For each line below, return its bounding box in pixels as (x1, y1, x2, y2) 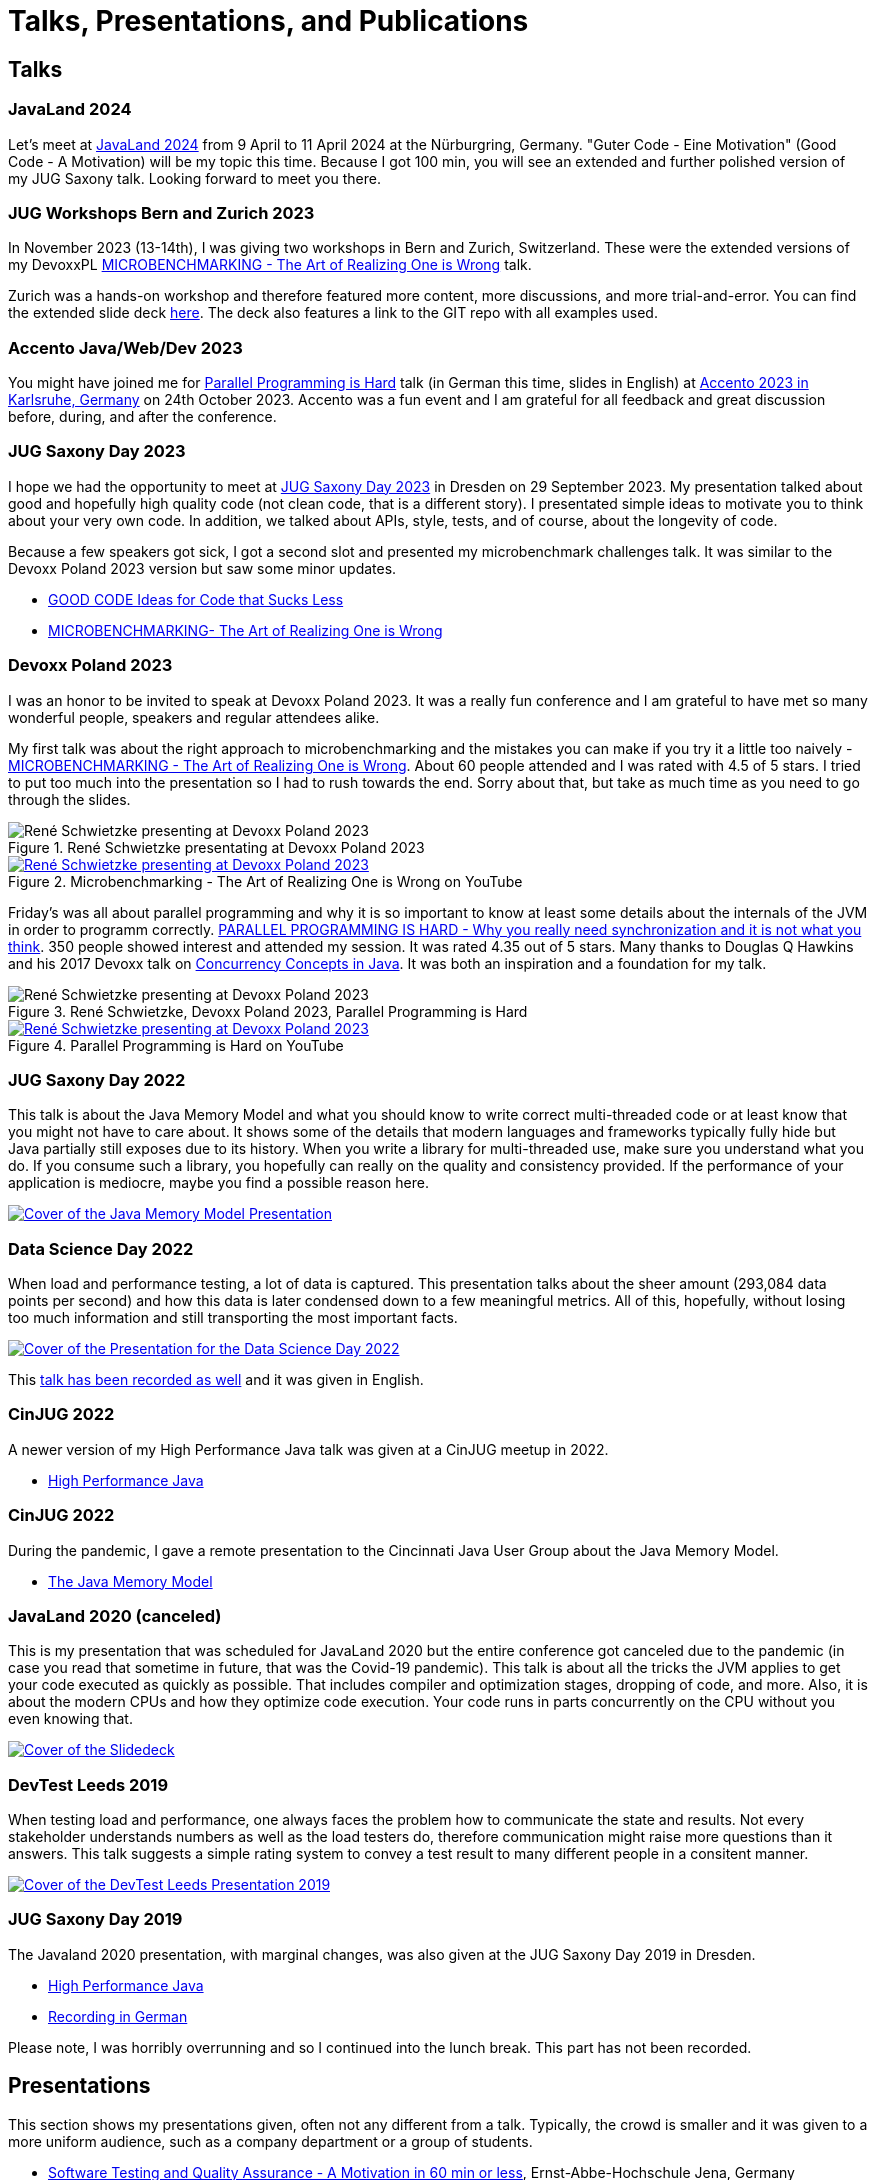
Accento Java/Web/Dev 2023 (8, 337, 243, 358)
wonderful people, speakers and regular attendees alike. (8, 708, 380, 726)
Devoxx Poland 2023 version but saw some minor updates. (8, 559, 397, 577)
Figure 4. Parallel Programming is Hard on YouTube (8, 1036, 344, 1054)
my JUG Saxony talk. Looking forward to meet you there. (8, 169, 381, 187)
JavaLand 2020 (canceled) (8, 1605, 222, 1626)
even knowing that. (8, 1710, 133, 1728)
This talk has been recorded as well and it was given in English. (8, 1371, 424, 1389)
